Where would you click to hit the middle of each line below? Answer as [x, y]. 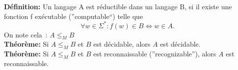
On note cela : [26, 34]
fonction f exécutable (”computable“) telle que [74, 16]
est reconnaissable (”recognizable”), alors [155, 54]
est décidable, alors [122, 44]
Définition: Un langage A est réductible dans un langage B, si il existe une [118, 6]
